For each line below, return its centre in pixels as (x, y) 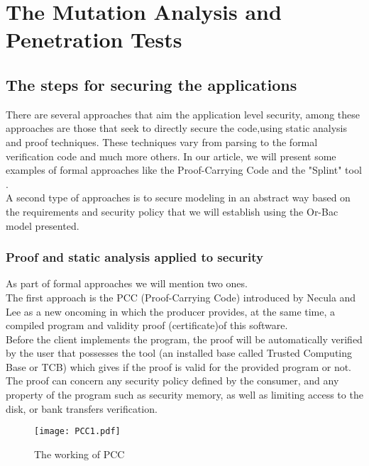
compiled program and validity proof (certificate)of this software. (147, 325)
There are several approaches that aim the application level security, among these (183, 114)
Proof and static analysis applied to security (134, 257)
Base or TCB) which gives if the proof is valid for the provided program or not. (179, 366)
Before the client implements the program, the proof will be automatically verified (184, 339)
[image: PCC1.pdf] (77, 432)
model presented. (43, 225)
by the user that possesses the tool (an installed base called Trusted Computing (179, 353)
